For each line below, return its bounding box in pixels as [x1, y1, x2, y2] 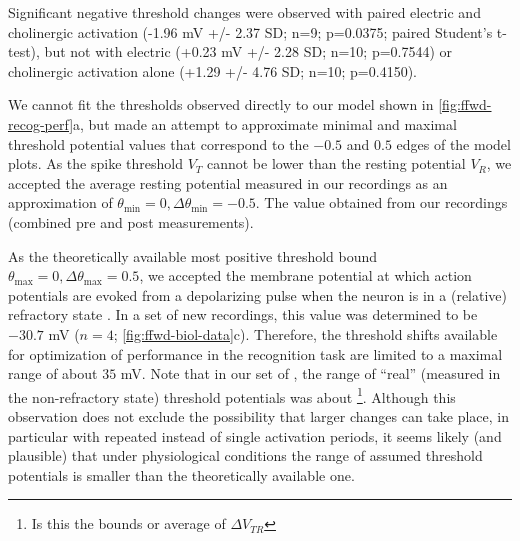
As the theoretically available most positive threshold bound [8, 245, 378, 266]
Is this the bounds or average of [31, 513, 226, 534]
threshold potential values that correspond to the [8, 133, 309, 154]
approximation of [8, 192, 113, 213]
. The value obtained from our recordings [255, 192, 508, 213]
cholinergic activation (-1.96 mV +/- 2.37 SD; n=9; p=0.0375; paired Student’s [8, 21, 493, 42]
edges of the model [396, 133, 511, 154]
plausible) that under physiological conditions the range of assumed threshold [8, 445, 483, 466]
